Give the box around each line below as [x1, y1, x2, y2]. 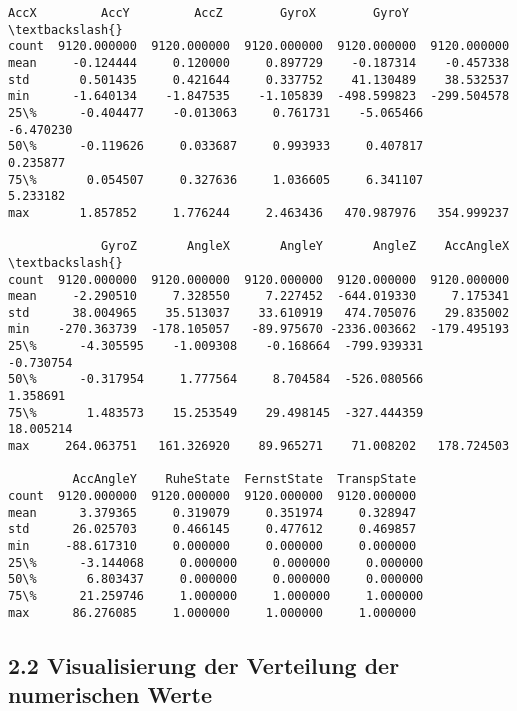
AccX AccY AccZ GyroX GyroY [8, 6, 409, 20]
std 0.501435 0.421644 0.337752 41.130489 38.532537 [8, 72, 510, 87]
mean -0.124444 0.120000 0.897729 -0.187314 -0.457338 [8, 55, 510, 70]
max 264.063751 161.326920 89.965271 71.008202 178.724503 [8, 439, 510, 454]
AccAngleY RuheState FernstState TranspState [72, 472, 417, 487]
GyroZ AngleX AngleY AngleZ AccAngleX [101, 239, 510, 254]
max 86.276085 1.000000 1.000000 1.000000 [8, 605, 417, 620]
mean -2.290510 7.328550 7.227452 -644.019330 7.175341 [8, 289, 510, 304]
